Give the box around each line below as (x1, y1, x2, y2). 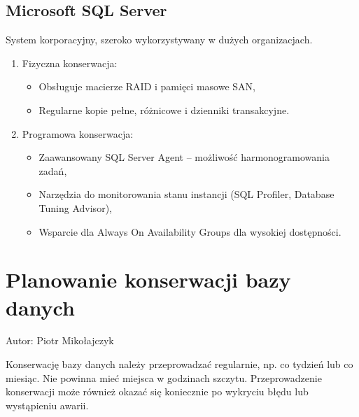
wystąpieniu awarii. (6, 397, 89, 412)
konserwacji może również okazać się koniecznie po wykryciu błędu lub (6, 384, 309, 399)
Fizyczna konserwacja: (22, 55, 118, 70)
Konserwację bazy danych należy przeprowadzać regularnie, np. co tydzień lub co (6, 357, 353, 372)
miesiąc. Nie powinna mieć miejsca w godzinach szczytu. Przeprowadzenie (6, 370, 322, 385)
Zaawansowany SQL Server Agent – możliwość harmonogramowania (38, 150, 330, 164)
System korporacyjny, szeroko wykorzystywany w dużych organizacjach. (6, 32, 313, 47)
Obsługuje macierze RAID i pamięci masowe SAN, (38, 79, 255, 94)
